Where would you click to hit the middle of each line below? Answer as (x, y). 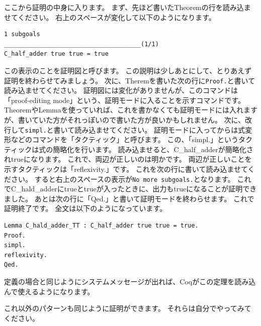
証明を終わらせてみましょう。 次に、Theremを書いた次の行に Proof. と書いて (130, 80)
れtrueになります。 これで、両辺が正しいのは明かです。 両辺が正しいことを (128, 159)
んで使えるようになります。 (49, 291)
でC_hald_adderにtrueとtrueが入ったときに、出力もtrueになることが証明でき (130, 189)
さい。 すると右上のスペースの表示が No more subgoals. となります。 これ (131, 179)
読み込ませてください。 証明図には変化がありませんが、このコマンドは (121, 90)
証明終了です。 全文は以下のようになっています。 (85, 208)
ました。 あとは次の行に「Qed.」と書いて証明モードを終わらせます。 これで (129, 198)
